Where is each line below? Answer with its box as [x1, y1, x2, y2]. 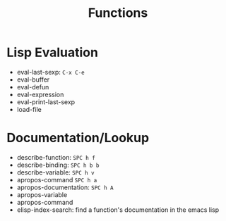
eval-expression [16, 90, 64, 99]
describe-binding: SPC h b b [16, 160, 100, 169]
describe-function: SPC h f [16, 153, 96, 161]
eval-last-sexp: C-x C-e [16, 68, 85, 76]
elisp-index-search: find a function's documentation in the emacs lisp [16, 206, 220, 214]
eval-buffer [16, 75, 50, 84]
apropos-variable [16, 190, 68, 198]
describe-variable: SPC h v [16, 168, 95, 177]
